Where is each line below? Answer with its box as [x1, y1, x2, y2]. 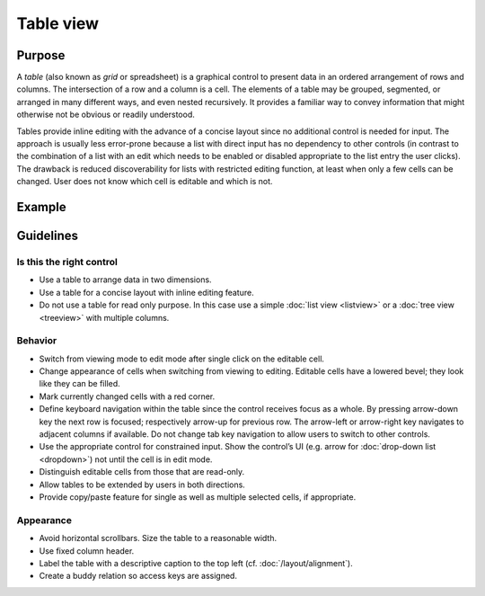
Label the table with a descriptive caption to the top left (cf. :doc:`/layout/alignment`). [39, 557, 354, 568]
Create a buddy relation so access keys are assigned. [39, 571, 238, 582]
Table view [16, 13, 99, 33]
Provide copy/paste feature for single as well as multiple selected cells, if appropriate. [39, 491, 357, 503]
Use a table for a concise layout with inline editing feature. [39, 287, 255, 298]
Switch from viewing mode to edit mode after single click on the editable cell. [39, 353, 325, 364]
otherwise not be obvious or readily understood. [16, 109, 195, 120]
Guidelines [16, 228, 78, 244]
